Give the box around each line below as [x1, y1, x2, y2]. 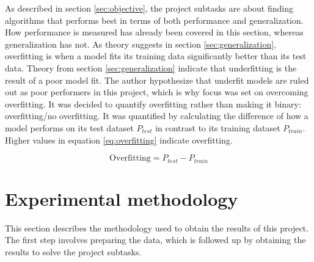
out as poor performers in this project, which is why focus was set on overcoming [5, 86, 309, 98]
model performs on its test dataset [5, 121, 134, 134]
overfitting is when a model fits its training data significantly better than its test [5, 49, 307, 62]
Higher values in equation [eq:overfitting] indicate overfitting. [5, 133, 233, 146]
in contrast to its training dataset [155, 121, 280, 134]
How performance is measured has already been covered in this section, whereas [5, 26, 304, 38]
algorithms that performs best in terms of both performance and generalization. [5, 13, 304, 26]
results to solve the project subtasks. [5, 245, 142, 258]
